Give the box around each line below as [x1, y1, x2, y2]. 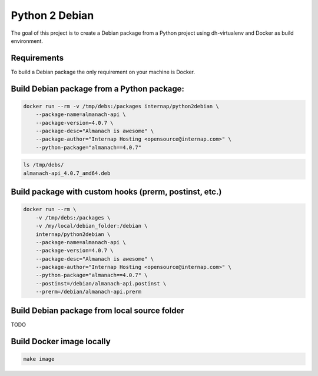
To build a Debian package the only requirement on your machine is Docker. [11, 68, 196, 75]
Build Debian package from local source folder [11, 305, 185, 315]
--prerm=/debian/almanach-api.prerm [35, 288, 141, 295]
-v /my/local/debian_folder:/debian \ [35, 222, 148, 229]
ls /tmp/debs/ [23, 162, 64, 168]
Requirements [11, 53, 64, 63]
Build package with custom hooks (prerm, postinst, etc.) [11, 187, 222, 197]
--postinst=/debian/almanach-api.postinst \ [35, 280, 167, 287]
